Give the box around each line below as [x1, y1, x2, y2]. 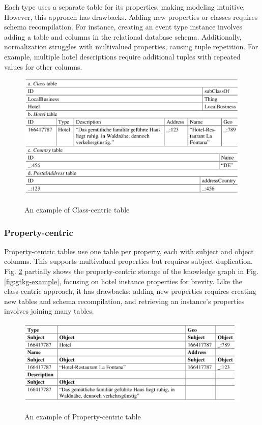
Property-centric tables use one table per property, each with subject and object [4, 246, 254, 256]
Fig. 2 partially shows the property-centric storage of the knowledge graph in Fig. [4, 266, 258, 277]
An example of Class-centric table [24, 204, 130, 215]
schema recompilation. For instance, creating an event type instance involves [4, 21, 243, 32]
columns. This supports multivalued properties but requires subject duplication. [4, 256, 253, 266]
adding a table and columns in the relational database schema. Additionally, [4, 31, 242, 42]
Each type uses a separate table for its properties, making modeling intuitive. [4, 2, 245, 12]
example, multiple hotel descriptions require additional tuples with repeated [4, 51, 241, 62]
